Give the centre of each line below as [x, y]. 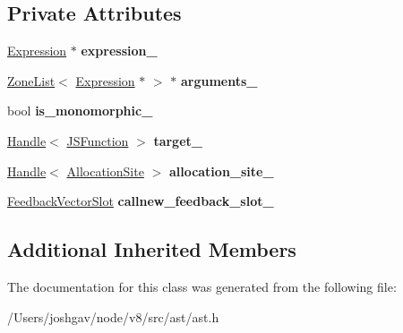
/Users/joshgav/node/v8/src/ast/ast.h [113, 316]
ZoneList [31, 80]
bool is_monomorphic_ [80, 111]
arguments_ [219, 80]
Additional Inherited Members [152, 249]
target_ [178, 140]
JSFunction [98, 140]
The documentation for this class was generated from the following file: [202, 286]
